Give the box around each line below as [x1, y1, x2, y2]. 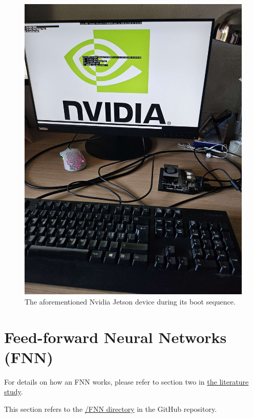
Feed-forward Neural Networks [4, 326, 227, 347]
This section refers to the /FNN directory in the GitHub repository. [4, 404, 217, 414]
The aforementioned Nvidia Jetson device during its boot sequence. [25, 296, 236, 307]
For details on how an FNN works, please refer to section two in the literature [4, 376, 249, 387]
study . [4, 386, 23, 397]
